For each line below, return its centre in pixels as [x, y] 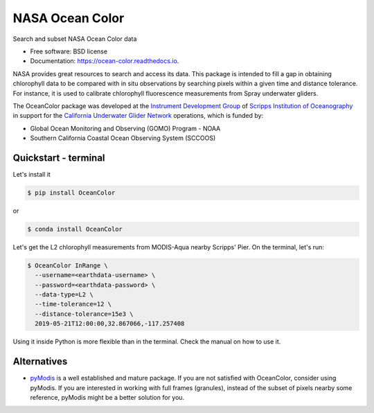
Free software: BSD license [69, 51]
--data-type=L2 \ [64, 295]
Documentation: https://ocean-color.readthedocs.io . [105, 61]
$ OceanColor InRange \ [68, 265]
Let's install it [32, 174]
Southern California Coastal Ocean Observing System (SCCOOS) [123, 138]
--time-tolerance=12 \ [73, 304]
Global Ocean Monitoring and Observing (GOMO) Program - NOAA [125, 128]
